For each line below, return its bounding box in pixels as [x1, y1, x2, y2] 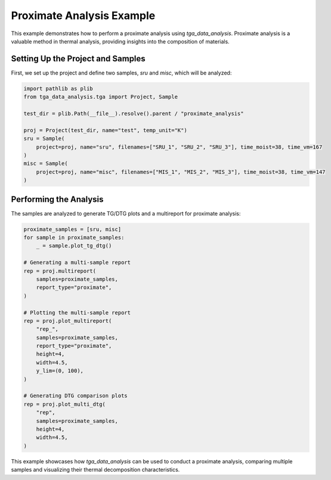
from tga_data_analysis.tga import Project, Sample [23, 93, 178, 101]
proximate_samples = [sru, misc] [23, 226, 122, 232]
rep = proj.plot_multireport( [23, 317, 112, 324]
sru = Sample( [23, 135, 65, 142]
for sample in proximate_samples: [23, 234, 125, 241]
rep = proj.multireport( [23, 267, 97, 274]
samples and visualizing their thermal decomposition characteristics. [11, 466, 180, 473]
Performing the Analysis [11, 194, 104, 204]
